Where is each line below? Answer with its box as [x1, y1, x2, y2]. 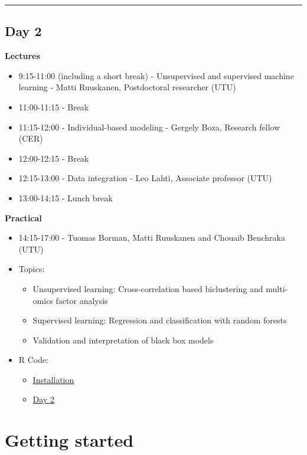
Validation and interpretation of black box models [32, 333, 214, 346]
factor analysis [55, 294, 108, 306]
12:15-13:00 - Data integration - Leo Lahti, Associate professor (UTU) [18, 172, 272, 184]
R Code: [18, 353, 49, 366]
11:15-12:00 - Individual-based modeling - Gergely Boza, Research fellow [18, 120, 280, 133]
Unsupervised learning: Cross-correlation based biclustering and [32, 282, 263, 294]
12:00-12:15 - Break [18, 152, 89, 164]
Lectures [5, 50, 40, 62]
